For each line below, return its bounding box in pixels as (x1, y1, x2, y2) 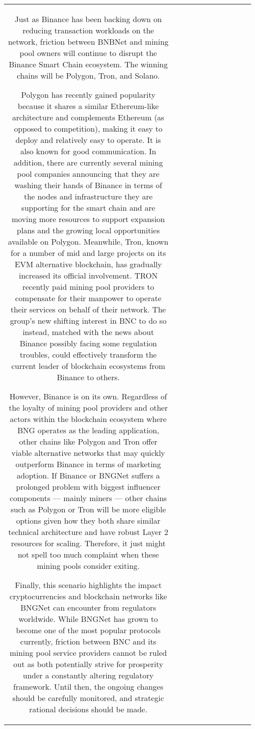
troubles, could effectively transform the (20, 349, 157, 360)
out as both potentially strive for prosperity (13, 658, 163, 670)
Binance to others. (57, 371, 120, 383)
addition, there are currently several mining (13, 157, 163, 168)
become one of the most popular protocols (16, 624, 161, 636)
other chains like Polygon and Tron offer (19, 436, 157, 447)
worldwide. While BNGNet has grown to (18, 613, 158, 624)
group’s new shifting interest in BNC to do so (10, 315, 167, 326)
